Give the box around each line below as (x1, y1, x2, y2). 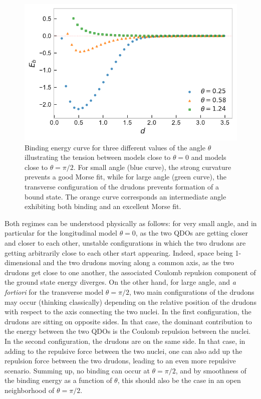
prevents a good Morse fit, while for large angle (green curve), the (25, 171, 226, 182)
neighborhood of (5, 384, 55, 395)
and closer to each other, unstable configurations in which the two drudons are (5, 237, 246, 248)
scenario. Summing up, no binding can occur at (5, 365, 150, 375)
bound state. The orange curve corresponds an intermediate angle (25, 191, 226, 202)
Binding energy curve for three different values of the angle (25, 142, 205, 152)
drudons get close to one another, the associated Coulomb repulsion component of (5, 267, 256, 277)
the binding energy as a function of (5, 375, 112, 385)
